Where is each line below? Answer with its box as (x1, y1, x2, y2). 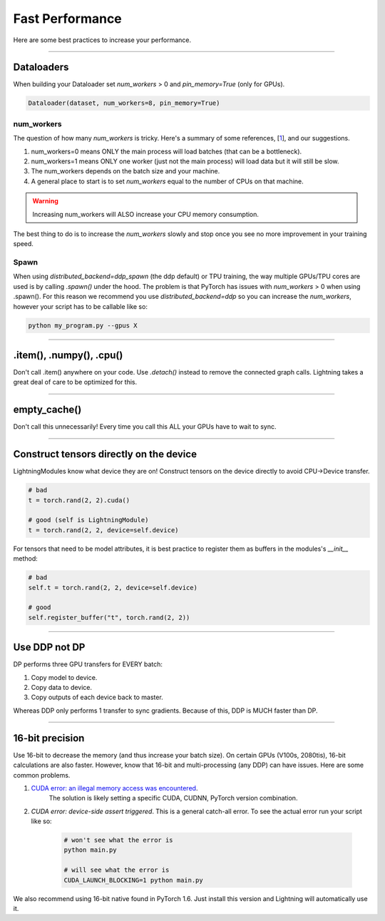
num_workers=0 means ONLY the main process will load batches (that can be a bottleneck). (31, 147, 302, 156)
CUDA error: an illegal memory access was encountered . (31, 783, 198, 792)
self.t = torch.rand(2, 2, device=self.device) (28, 584, 197, 591)
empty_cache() (13, 404, 82, 416)
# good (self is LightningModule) (28, 516, 149, 524)
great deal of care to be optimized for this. (13, 378, 138, 387)
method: (13, 554, 38, 563)
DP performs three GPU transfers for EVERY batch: (13, 660, 163, 668)
